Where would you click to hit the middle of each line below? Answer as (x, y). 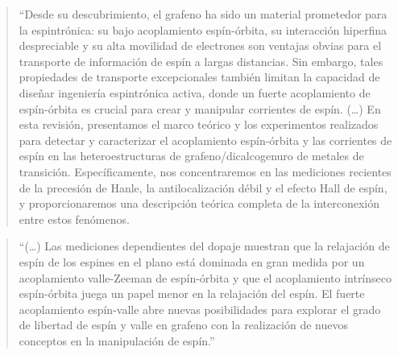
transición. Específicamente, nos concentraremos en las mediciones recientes (205, 171)
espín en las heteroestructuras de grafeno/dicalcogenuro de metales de (191, 156)
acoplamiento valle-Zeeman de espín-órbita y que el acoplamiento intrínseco (205, 277)
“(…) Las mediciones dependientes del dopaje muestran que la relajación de (204, 246)
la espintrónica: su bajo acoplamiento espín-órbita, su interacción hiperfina (203, 29)
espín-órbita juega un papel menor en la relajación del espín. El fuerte (192, 293)
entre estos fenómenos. (74, 219)
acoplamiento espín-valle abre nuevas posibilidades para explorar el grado (200, 309)
